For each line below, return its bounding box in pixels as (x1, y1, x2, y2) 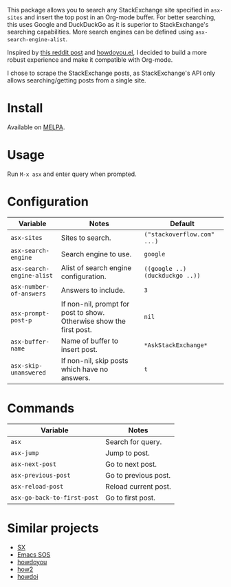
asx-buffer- (10, 337, 50, 346)
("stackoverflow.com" (144, 230, 215, 238)
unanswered (10, 368, 46, 377)
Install (7, 100, 43, 116)
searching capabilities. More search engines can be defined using (7, 27, 195, 36)
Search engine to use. (60, 249, 132, 258)
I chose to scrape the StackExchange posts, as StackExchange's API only (7, 69, 215, 77)
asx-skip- (10, 362, 43, 370)
